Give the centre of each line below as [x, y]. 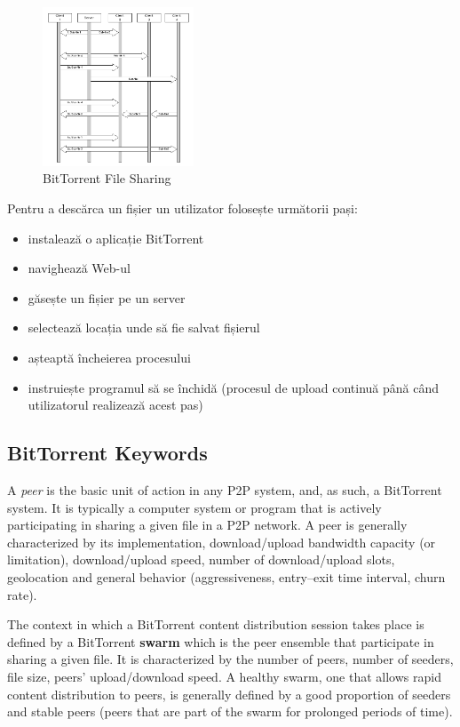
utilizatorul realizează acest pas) [115, 405]
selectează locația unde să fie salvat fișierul [144, 328]
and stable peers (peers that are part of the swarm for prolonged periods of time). [230, 711]
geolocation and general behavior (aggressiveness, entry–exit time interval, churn [226, 576]
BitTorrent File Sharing [107, 178]
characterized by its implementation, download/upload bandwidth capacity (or [222, 542]
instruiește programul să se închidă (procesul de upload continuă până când [233, 387]
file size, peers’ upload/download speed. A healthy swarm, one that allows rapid [224, 676]
